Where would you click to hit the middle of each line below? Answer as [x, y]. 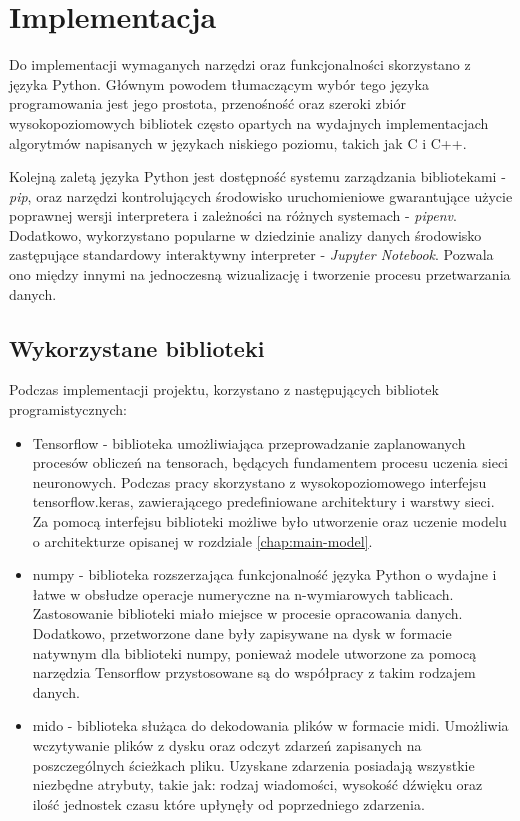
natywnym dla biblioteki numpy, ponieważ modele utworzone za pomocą [254, 652]
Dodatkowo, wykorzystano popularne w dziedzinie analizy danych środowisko [245, 234]
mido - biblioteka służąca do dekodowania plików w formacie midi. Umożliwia [270, 725]
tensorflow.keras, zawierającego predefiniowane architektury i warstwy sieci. [263, 501]
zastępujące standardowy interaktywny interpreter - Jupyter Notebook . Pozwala [251, 254]
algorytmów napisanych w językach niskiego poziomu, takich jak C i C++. [238, 142]
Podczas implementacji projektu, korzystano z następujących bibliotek [224, 389]
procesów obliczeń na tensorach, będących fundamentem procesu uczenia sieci [270, 462]
